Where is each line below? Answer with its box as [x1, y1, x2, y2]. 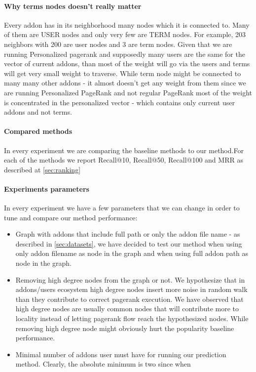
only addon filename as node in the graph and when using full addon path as [15, 248, 249, 258]
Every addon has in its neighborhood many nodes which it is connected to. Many [4, 19, 250, 30]
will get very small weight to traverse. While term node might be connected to [4, 68, 241, 78]
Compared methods [4, 126, 72, 136]
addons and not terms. [4, 107, 72, 117]
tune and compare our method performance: [4, 212, 138, 222]
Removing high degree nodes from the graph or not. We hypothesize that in [15, 274, 245, 285]
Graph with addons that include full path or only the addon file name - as [15, 229, 240, 239]
